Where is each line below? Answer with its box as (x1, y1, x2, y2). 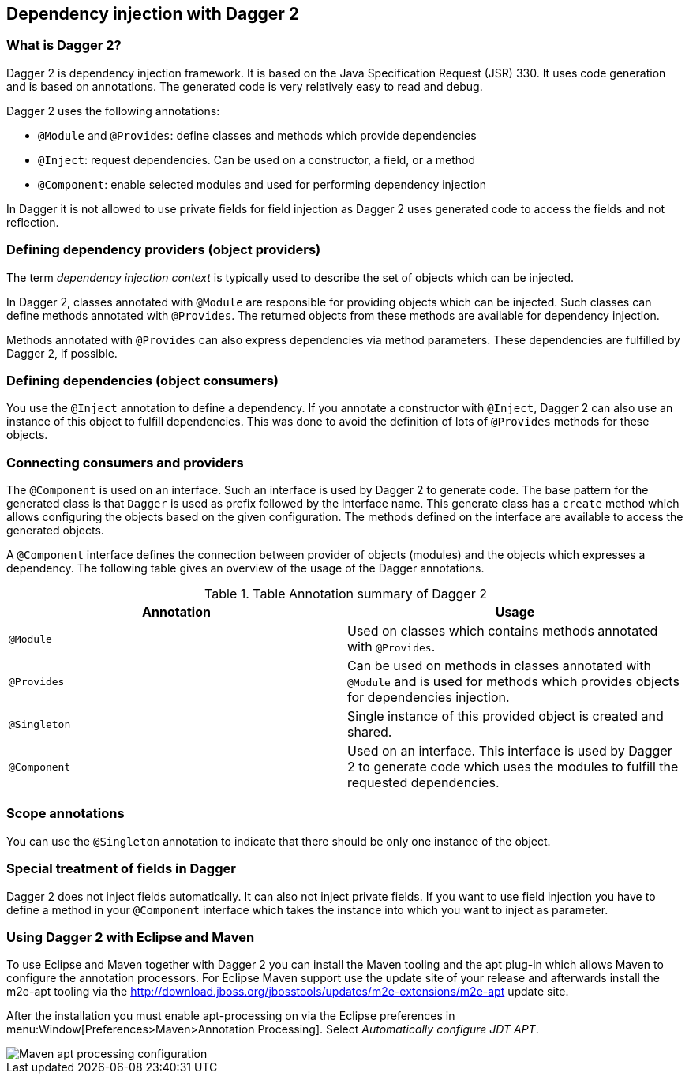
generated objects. (6, 523, 104, 538)
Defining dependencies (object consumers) (6, 372, 279, 388)
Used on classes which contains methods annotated (347, 623, 658, 639)
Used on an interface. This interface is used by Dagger (347, 743, 672, 759)
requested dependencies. (347, 774, 500, 791)
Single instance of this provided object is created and (347, 708, 664, 725)
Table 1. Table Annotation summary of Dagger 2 (204, 586, 487, 602)
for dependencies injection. (347, 689, 510, 706)
